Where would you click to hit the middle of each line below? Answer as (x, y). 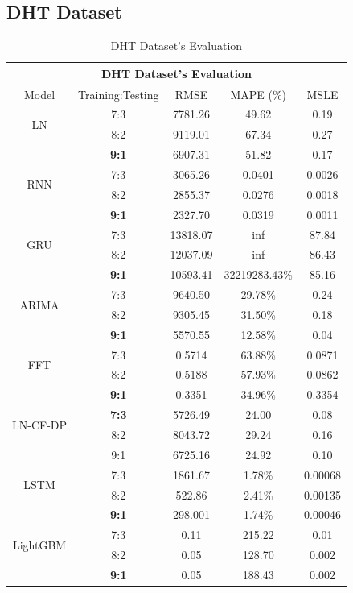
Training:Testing (119, 94)
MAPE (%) (259, 94)
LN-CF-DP (40, 424)
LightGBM (39, 544)
